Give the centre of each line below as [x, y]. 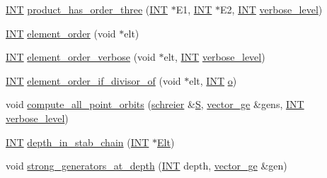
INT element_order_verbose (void [81, 57]
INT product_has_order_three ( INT [87, 9]
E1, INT [194, 9]
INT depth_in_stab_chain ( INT [78, 142]
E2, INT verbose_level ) [271, 9]
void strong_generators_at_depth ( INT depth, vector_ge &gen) [147, 166]
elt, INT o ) [213, 80]
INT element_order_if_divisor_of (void [93, 80]
